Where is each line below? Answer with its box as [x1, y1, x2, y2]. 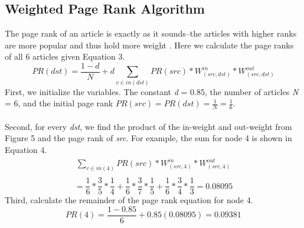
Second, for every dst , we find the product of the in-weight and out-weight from [5, 120, 292, 132]
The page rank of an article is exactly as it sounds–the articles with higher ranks [5, 27, 297, 40]
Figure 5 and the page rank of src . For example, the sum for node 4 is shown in [5, 132, 292, 144]
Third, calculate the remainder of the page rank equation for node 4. [5, 194, 253, 206]
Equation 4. [5, 144, 47, 156]
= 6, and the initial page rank [5, 97, 113, 109]
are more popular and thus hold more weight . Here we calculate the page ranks [5, 38, 294, 51]
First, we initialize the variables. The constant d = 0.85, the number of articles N [5, 85, 299, 97]
